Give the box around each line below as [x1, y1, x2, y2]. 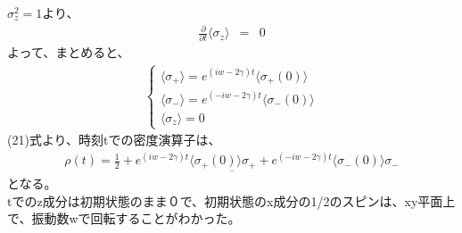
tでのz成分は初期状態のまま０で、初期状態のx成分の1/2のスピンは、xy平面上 [7, 191, 456, 210]
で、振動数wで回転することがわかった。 [7, 209, 241, 228]
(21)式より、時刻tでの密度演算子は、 [7, 130, 221, 149]
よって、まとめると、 [7, 43, 130, 62]
